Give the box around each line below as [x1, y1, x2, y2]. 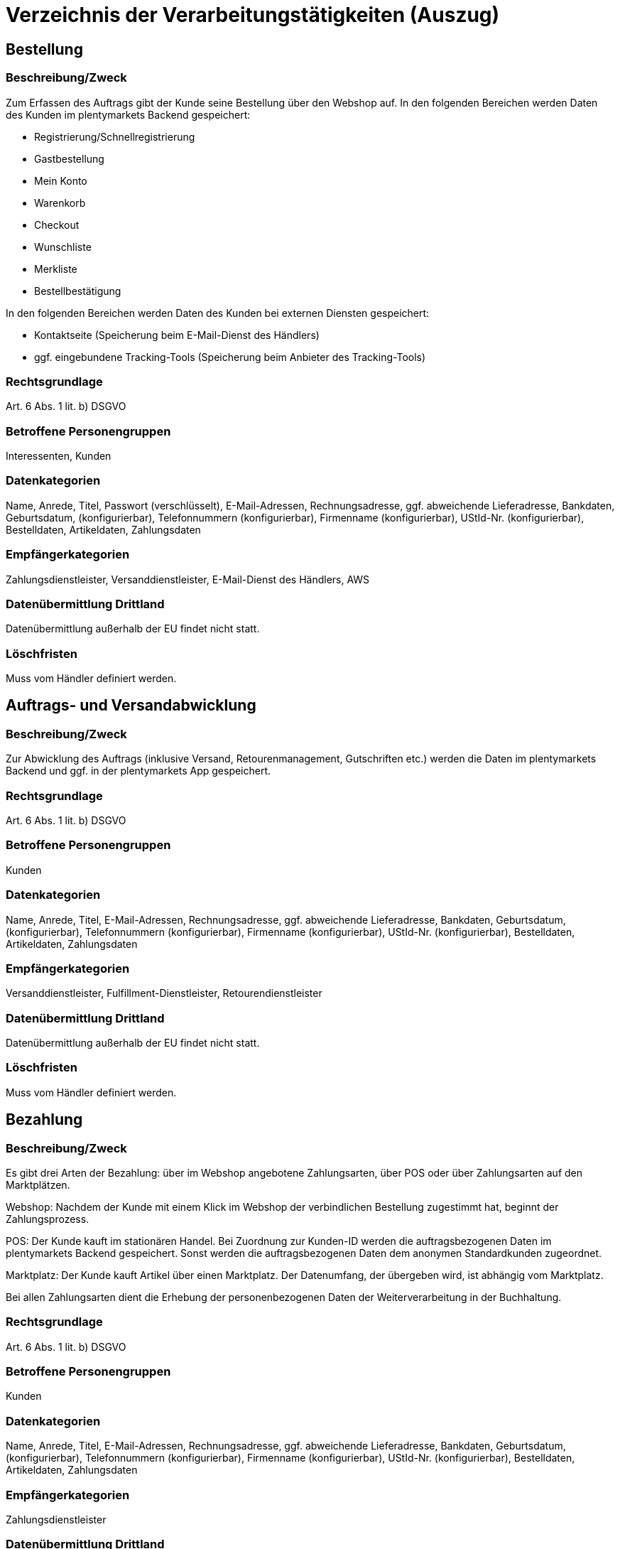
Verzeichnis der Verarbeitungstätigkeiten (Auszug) [6, 3, 500, 27]
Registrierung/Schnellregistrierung [34, 130, 195, 143]
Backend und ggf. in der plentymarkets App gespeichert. [6, 765, 271, 777]
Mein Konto [34, 174, 87, 187]
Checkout [34, 218, 80, 231]
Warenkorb [34, 196, 86, 209]
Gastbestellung [34, 152, 104, 165]
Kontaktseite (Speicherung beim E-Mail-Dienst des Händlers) [34, 328, 320, 341]
